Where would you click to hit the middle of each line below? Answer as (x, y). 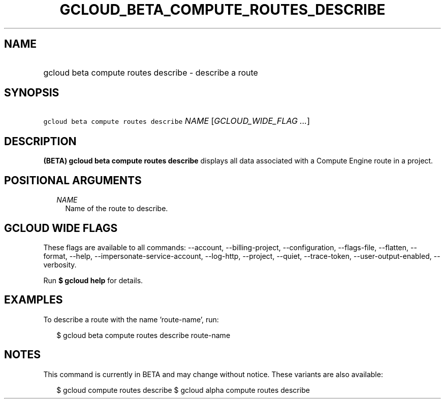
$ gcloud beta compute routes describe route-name (144, 335)
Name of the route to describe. (117, 209)
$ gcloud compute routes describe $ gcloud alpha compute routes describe (183, 390)
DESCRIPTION (40, 141)
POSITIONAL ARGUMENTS (73, 180)
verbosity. (60, 264)
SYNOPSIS (32, 93)
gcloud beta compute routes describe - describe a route (151, 72)
